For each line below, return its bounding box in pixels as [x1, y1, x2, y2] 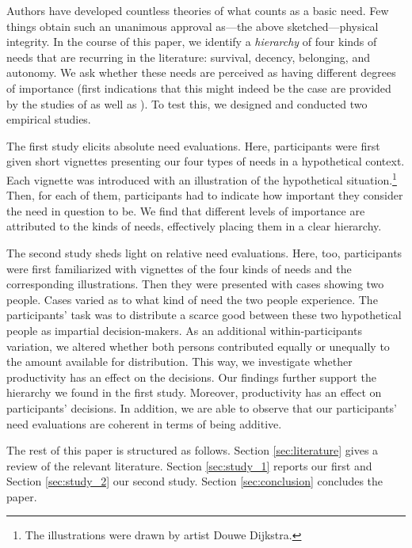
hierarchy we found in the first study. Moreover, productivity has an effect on [6, 384, 382, 401]
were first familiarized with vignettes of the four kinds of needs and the [6, 260, 352, 276]
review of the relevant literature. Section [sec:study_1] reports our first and [6, 457, 372, 474]
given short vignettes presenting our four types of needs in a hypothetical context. [6, 153, 405, 169]
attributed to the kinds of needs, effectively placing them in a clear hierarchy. [6, 218, 382, 234]
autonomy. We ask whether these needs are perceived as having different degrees [6, 64, 396, 81]
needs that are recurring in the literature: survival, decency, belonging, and [6, 48, 370, 65]
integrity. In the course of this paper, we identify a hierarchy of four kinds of [6, 33, 377, 50]
